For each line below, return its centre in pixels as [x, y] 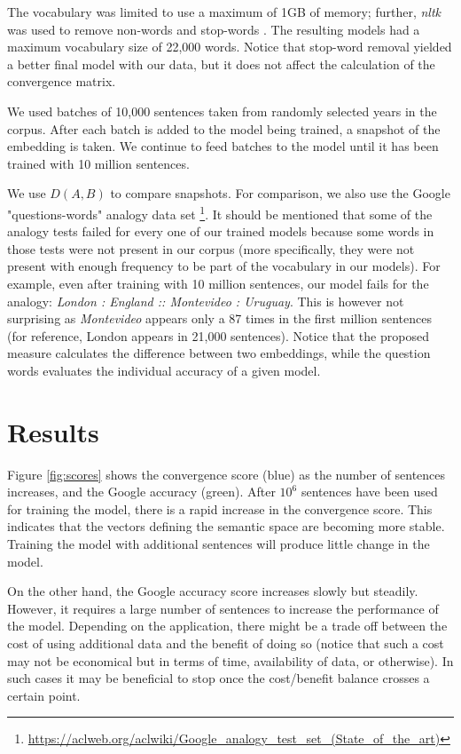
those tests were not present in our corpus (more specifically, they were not [211, 248]
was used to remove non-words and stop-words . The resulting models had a [214, 29]
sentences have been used [369, 492]
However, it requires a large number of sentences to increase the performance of [223, 608]
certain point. [44, 695]
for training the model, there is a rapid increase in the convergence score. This [220, 508]
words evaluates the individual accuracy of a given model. [164, 370]
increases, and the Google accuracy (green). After [141, 492]
